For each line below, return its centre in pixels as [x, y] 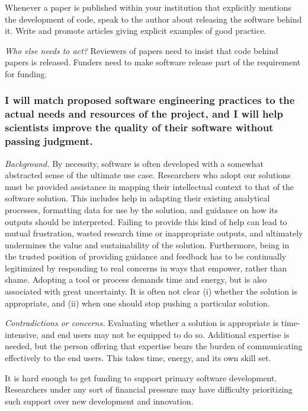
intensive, [22, 334]
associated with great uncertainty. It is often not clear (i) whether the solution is [151, 291]
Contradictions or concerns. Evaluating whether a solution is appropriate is [142, 323]
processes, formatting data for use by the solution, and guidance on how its [142, 209]
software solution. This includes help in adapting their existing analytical [137, 198]
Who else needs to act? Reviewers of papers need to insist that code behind [142, 50]
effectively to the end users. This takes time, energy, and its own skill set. [138, 358]
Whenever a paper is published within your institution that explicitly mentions [148, 7]
